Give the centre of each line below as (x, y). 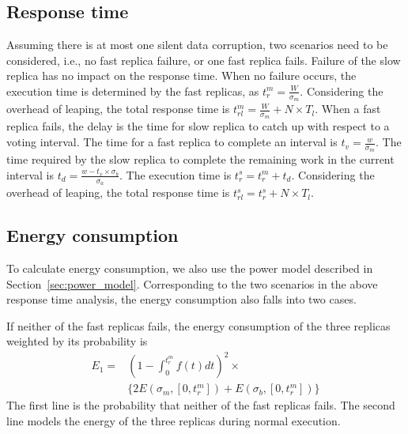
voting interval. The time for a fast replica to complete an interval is (172, 142)
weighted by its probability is (77, 341)
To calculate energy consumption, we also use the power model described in (190, 268)
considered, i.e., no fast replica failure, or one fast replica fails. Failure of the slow (204, 60)
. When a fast (348, 109)
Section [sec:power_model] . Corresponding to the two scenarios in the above (192, 283)
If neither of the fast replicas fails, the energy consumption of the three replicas (198, 325)
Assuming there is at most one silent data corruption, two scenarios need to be (197, 45)
